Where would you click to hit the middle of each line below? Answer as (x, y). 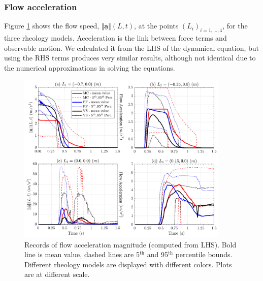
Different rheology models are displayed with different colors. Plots (128, 264)
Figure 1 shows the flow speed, (52, 26)
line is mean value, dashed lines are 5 (82, 254)
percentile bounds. (204, 254)
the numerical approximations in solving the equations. (90, 67)
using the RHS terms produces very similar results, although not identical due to (130, 58)
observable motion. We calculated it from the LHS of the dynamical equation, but (132, 48)
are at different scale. (57, 274)
